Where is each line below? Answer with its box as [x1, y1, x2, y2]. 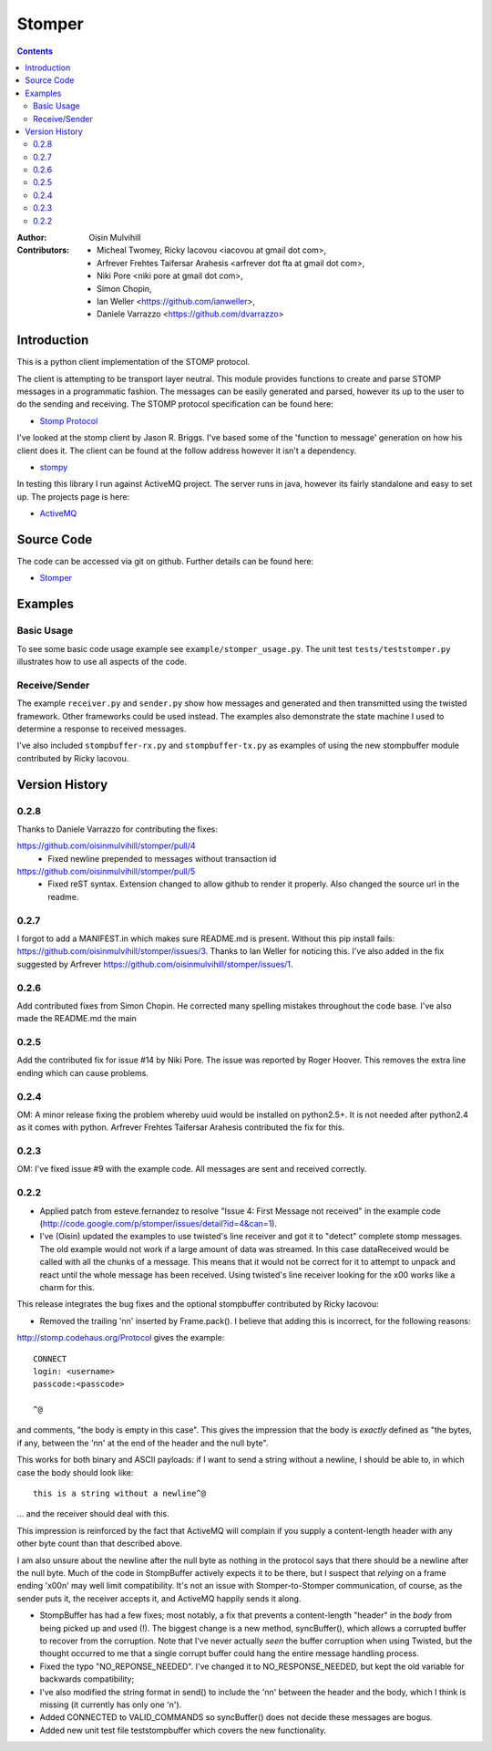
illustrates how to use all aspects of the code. [16, 657, 187, 668]
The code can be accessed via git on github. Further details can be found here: [16, 556, 314, 567]
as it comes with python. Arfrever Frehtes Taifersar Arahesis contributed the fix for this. [16, 1122, 345, 1133]
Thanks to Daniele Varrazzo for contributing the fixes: [16, 824, 219, 834]
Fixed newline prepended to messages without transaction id [47, 853, 277, 864]
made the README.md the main [16, 1013, 137, 1024]
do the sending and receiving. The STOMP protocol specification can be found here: [16, 399, 334, 409]
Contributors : [16, 244, 70, 255]
